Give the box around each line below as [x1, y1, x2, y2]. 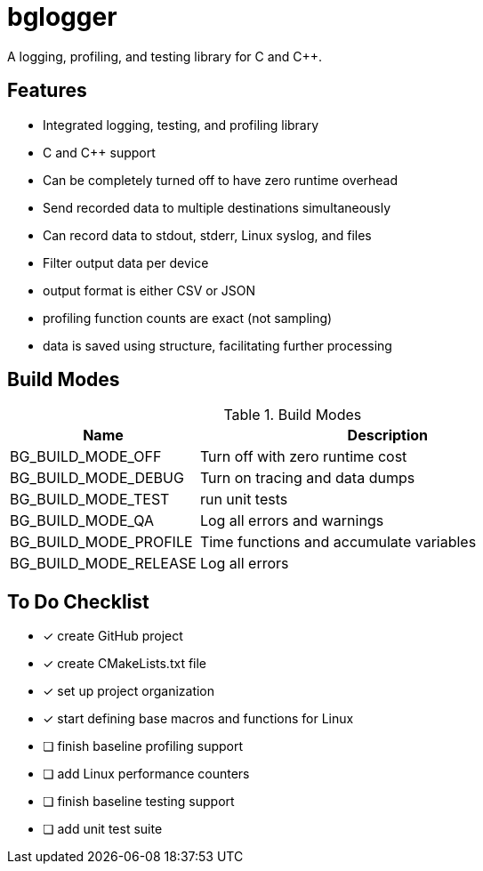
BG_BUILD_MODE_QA [10, 512, 154, 530]
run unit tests [199, 490, 288, 509]
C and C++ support [43, 144, 156, 160]
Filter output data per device [43, 254, 209, 270]
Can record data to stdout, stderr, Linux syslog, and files [43, 227, 372, 243]
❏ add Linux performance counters [43, 766, 250, 782]
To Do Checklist [7, 590, 149, 613]
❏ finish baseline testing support [43, 794, 235, 810]
